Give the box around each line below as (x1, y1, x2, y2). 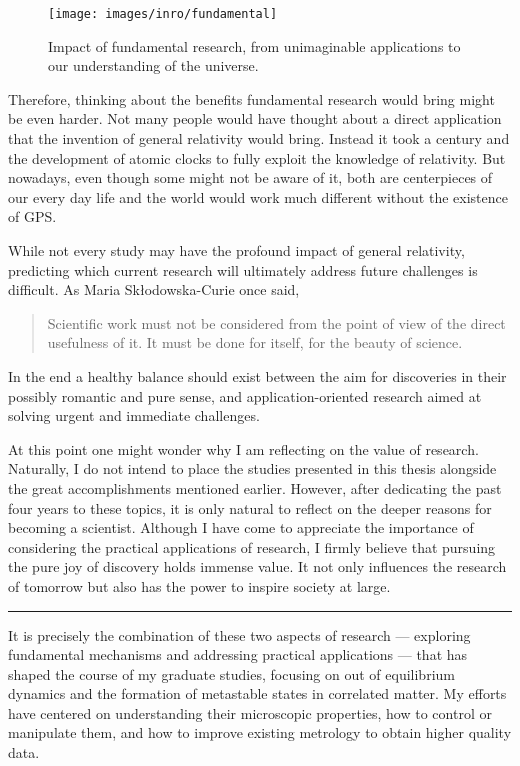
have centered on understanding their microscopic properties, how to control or (8, 702, 492, 723)
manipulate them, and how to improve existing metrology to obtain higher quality (8, 722, 512, 743)
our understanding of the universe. (48, 55, 259, 76)
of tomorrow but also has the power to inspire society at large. (8, 575, 391, 596)
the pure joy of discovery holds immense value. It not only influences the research (8, 556, 507, 577)
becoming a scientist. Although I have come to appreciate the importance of (8, 517, 474, 538)
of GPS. (8, 206, 57, 227)
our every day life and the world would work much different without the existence (8, 186, 508, 207)
